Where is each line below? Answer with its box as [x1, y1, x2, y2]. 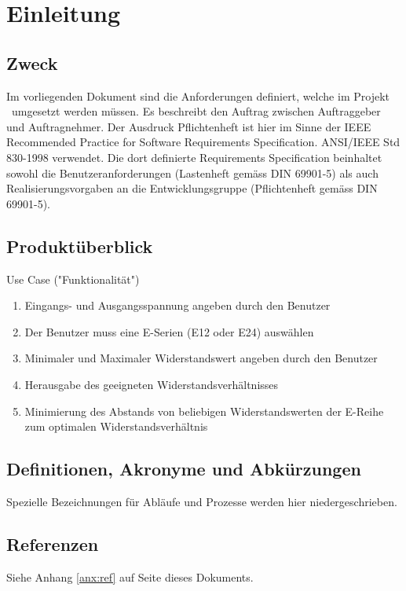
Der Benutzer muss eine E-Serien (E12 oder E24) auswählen [24, 323, 314, 340]
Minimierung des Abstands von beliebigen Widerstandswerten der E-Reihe [24, 402, 384, 419]
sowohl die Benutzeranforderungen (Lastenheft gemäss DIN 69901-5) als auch [6, 164, 379, 181]
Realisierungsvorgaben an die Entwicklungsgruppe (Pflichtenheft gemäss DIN [6, 180, 378, 196]
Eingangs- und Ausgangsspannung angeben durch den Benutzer [24, 297, 331, 314]
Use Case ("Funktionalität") [6, 270, 140, 287]
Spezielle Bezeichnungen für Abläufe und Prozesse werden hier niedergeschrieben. [6, 493, 397, 509]
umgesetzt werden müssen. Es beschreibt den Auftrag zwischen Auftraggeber [11, 103, 381, 119]
